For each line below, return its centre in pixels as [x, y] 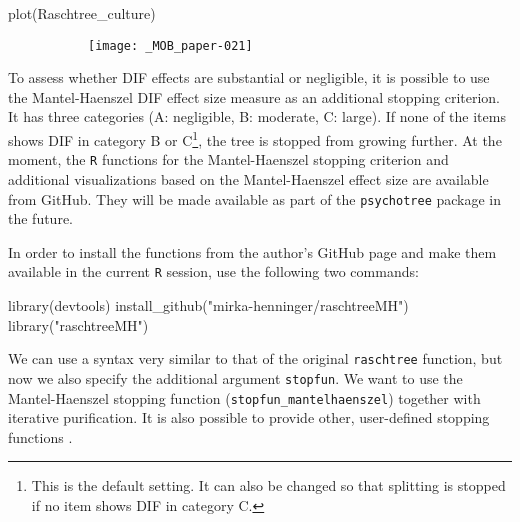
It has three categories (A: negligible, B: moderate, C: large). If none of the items [257, 116]
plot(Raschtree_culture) [82, 13]
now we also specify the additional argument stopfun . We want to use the [235, 377]
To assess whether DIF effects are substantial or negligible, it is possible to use [249, 77]
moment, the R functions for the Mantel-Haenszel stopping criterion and [228, 159]
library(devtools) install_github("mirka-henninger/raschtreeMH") [208, 305]
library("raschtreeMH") [78, 324]
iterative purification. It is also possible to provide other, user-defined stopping [249, 417]
